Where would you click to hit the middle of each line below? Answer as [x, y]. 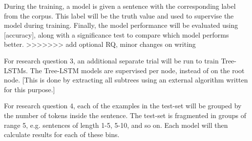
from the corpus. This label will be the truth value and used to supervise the [119, 15]
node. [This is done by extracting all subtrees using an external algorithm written [126, 80]
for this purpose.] [30, 89]
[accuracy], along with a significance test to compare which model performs [116, 34]
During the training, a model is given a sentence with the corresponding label [120, 6]
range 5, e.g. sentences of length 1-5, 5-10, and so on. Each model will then [116, 125]
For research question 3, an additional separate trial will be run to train [111, 60]
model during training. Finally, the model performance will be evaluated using [121, 25]
